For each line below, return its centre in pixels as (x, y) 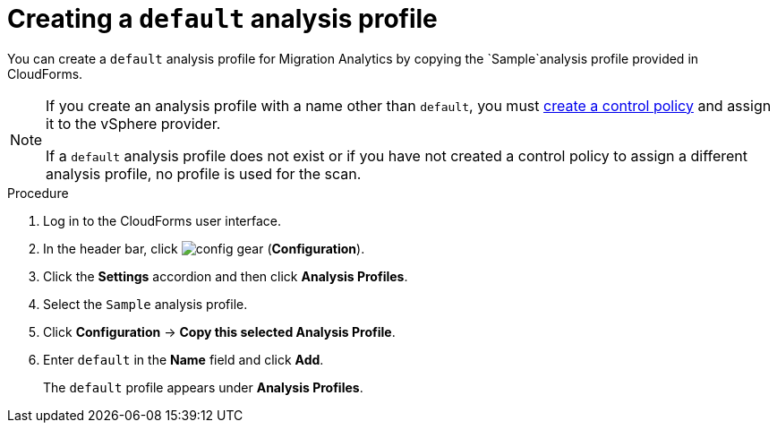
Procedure (38, 193)
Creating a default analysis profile (222, 19)
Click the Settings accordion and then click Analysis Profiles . (226, 276)
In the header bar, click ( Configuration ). (204, 248)
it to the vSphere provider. (133, 123)
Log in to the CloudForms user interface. (162, 220)
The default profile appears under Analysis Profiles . (203, 387)
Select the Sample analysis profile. (145, 304)
